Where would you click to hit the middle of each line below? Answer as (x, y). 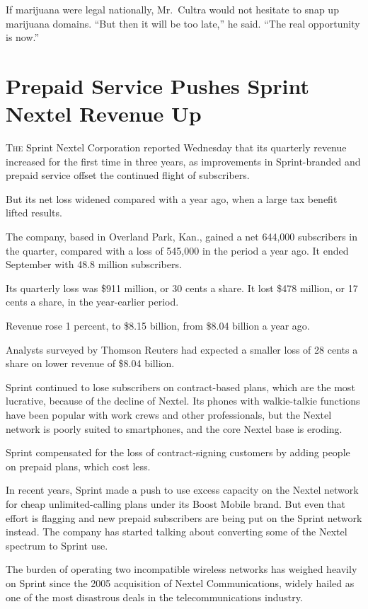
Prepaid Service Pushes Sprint (157, 85)
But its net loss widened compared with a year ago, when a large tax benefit (172, 198)
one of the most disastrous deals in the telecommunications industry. (154, 597)
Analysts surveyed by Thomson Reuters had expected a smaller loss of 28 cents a (182, 349)
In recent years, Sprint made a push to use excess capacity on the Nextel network (182, 490)
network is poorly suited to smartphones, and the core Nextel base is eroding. (174, 428)
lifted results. (34, 213)
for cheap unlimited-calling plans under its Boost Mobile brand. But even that (176, 503)
